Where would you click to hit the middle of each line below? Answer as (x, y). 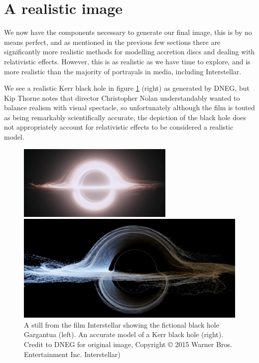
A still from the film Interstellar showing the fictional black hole (122, 324)
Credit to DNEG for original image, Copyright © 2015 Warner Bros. (128, 344)
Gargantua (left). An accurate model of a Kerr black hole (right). (124, 334)
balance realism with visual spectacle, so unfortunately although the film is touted (129, 107)
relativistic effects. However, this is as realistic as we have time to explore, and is (127, 61)
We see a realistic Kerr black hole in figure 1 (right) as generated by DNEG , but (127, 88)
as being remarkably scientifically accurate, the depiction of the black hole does (125, 117)
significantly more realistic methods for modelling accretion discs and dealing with (129, 52)
